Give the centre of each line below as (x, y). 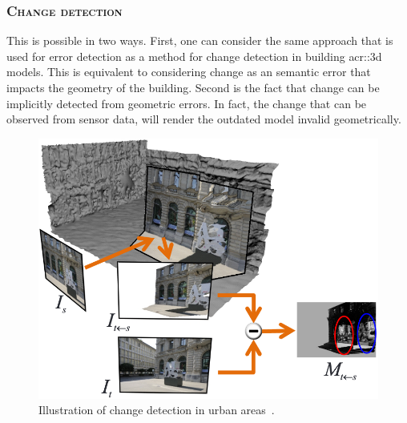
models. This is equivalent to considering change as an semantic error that (189, 72)
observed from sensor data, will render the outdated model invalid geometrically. (204, 119)
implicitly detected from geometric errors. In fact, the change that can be (187, 103)
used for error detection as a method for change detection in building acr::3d (194, 56)
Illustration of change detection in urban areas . (157, 410)
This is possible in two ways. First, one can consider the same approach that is (200, 40)
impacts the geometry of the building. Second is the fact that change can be (193, 87)
